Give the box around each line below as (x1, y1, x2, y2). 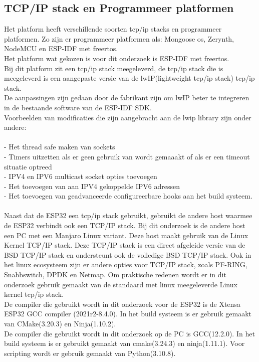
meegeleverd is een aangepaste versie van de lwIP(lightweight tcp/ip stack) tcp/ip (4, 73, 255, 83)
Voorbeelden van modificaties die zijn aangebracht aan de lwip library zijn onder (4, 112, 251, 122)
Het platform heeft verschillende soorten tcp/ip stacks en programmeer (4, 24, 222, 34)
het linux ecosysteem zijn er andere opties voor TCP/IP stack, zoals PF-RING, (4, 259, 247, 270)
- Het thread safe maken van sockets (4, 141, 115, 152)
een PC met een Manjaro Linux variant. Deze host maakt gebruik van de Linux (4, 230, 248, 240)
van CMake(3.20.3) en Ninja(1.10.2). (4, 318, 116, 329)
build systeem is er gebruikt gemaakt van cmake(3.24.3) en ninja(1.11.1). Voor (4, 338, 245, 348)
